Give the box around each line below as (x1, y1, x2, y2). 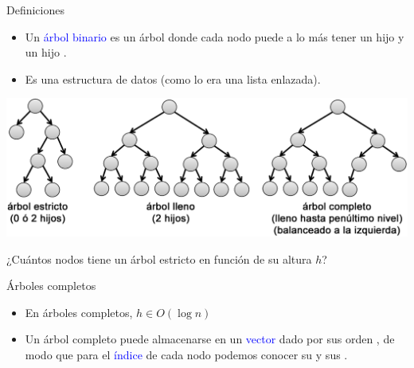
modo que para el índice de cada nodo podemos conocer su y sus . (25, 346, 348, 363)
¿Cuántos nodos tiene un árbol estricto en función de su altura (6, 250, 312, 267)
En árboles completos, (25, 303, 133, 320)
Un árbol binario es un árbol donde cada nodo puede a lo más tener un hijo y (25, 28, 404, 45)
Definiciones (6, 2, 64, 18)
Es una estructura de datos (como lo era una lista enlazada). (25, 70, 321, 87)
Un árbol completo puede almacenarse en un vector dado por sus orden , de (25, 331, 395, 347)
